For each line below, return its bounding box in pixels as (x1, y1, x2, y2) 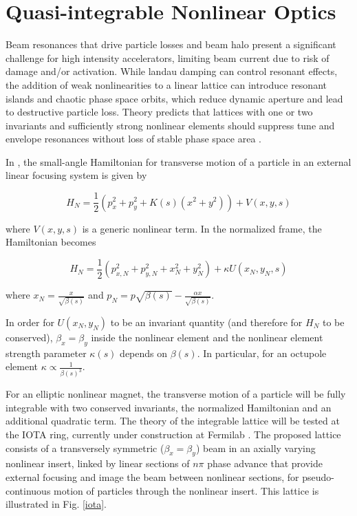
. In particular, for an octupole (197, 345, 327, 360)
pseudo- (302, 469, 334, 484)
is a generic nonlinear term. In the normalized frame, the (82, 221, 322, 235)
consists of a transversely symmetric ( (6, 440, 164, 455)
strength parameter (6, 345, 87, 360)
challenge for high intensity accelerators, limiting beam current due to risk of (6, 50, 329, 65)
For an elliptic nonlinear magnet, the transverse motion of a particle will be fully (6, 387, 346, 401)
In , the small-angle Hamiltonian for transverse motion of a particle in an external (6, 154, 351, 169)
